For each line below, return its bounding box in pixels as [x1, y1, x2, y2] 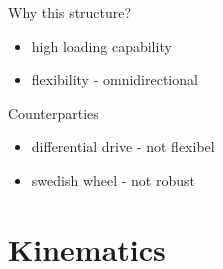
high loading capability [31, 35, 172, 56]
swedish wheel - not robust [31, 169, 195, 190]
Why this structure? [8, 2, 132, 22]
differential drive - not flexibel [31, 136, 215, 157]
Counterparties [8, 102, 99, 123]
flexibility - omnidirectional [31, 69, 198, 90]
